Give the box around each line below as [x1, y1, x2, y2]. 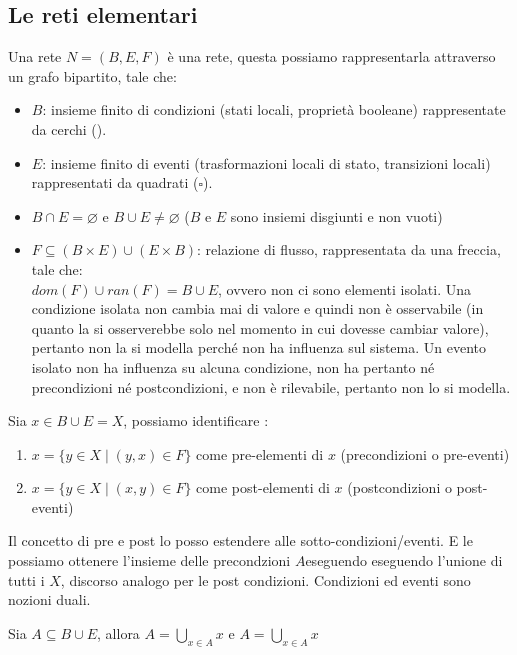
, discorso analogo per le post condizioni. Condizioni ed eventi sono [60, 569, 471, 590]
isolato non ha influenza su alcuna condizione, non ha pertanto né [31, 356, 435, 377]
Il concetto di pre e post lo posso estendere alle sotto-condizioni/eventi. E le [8, 530, 473, 551]
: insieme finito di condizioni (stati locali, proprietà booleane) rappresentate [42, 99, 506, 120]
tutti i [8, 569, 45, 590]
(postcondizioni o [347, 477, 452, 498]
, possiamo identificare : [123, 410, 269, 431]
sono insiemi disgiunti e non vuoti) [230, 205, 443, 226]
